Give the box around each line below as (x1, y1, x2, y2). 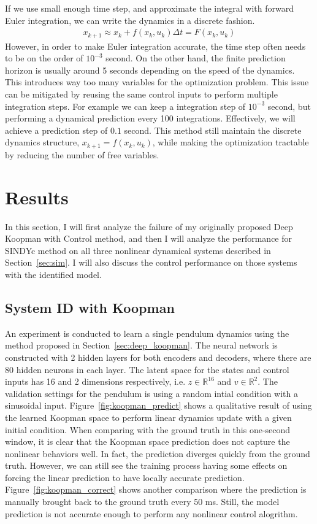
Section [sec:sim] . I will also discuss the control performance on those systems (5, 256, 297, 269)
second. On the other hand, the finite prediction (105, 52, 286, 64)
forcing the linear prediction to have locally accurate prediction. (5, 471, 245, 484)
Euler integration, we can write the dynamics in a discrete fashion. (5, 13, 255, 26)
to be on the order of (5, 52, 83, 64)
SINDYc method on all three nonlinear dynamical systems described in (5, 244, 271, 256)
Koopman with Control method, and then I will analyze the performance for (5, 232, 292, 245)
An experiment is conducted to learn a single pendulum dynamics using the (5, 326, 289, 339)
